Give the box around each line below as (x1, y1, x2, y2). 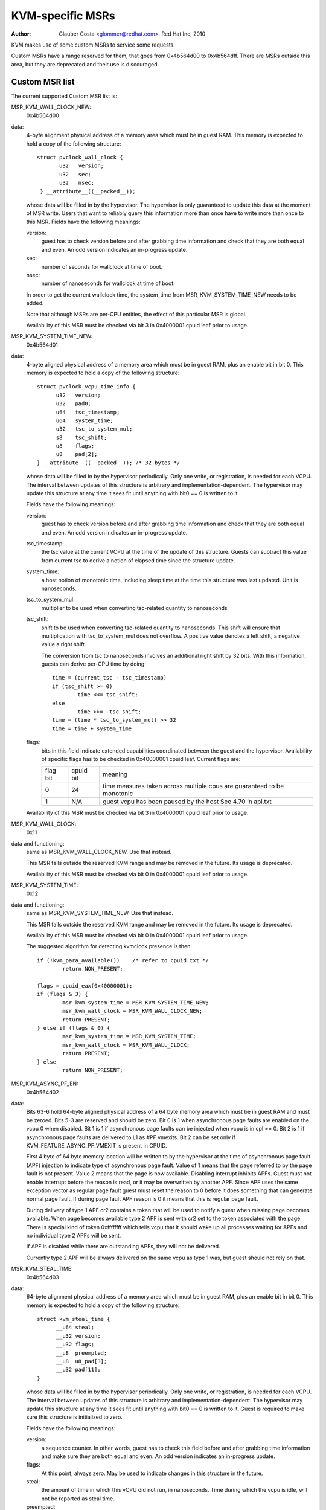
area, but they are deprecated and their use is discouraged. (11, 60, 159, 68)
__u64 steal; (56, 1324, 95, 1331)
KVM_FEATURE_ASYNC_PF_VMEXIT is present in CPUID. (26, 1142, 167, 1149)
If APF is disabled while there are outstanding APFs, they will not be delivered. (26, 1243, 220, 1250)
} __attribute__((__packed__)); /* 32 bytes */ (37, 459, 181, 466)
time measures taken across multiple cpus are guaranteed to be (103, 782, 284, 791)
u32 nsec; (59, 179, 95, 187)
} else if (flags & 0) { (37, 1024, 110, 1031)
